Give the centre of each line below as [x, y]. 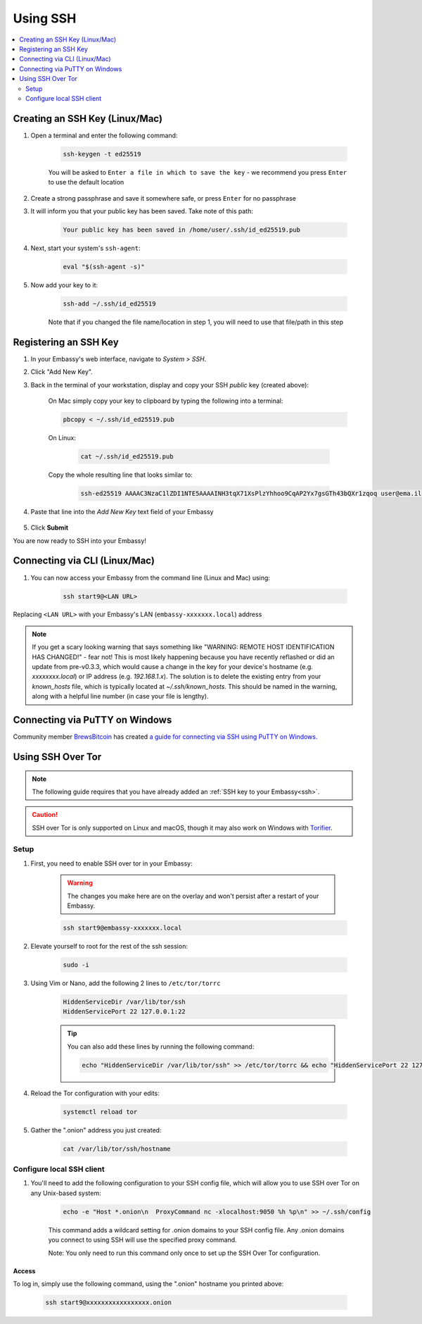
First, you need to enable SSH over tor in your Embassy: [111, 863]
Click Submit [50, 527]
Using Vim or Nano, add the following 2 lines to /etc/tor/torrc [126, 983]
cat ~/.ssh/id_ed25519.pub [127, 456]
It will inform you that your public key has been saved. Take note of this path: [142, 211]
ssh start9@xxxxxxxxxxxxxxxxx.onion [109, 1302]
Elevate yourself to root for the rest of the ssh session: [109, 946]
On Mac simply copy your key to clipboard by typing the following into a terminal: [166, 401]
